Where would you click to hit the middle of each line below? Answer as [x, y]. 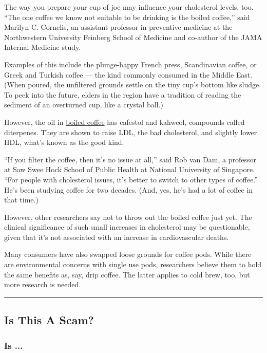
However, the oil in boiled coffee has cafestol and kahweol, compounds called [125, 122]
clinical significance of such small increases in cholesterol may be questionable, [127, 227]
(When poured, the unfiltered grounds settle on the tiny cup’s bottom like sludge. [133, 85]
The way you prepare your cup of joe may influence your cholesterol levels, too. [129, 7]
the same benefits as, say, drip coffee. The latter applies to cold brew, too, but [127, 274]
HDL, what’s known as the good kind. [64, 142]
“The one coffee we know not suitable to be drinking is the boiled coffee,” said [127, 17]
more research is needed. [43, 284]
